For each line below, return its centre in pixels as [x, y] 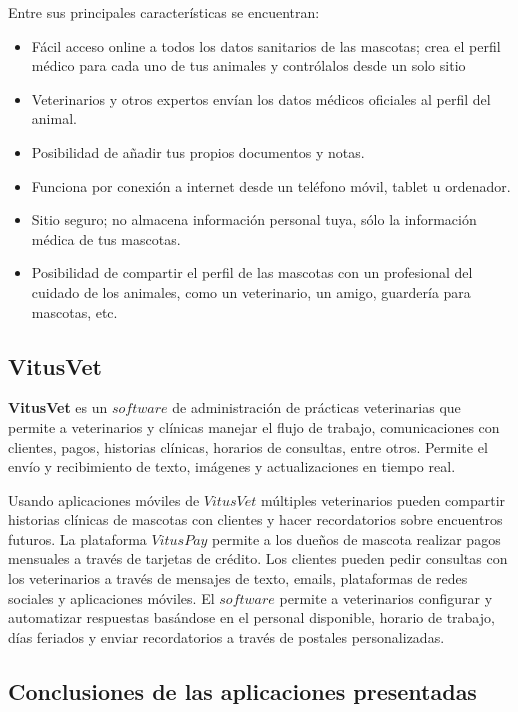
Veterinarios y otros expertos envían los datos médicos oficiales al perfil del [261, 98]
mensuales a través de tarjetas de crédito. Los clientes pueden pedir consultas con [258, 558]
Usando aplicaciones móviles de [104, 499]
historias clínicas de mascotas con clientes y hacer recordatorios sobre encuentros [255, 519]
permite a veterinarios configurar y [386, 597]
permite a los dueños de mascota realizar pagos [356, 538]
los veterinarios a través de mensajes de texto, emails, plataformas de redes [238, 578]
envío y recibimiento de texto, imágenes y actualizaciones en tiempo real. [232, 466]
